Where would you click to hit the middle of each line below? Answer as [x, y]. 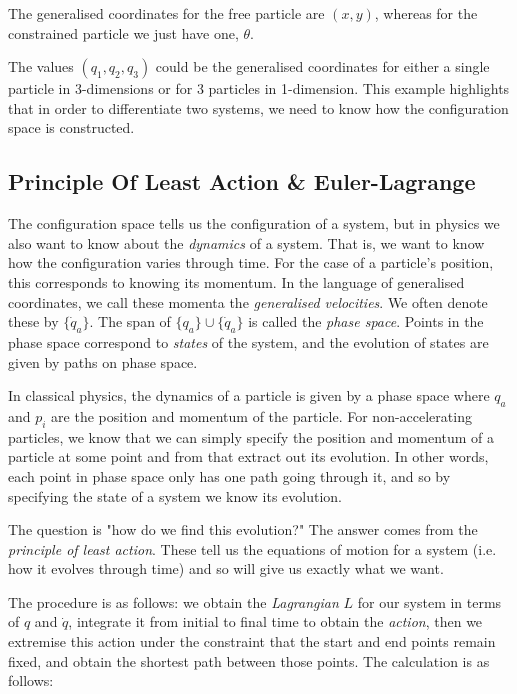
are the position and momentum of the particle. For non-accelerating [261, 415]
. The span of [130, 321]
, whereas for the [426, 13]
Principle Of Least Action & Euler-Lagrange [242, 181]
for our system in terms [429, 601]
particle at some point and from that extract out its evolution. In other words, [248, 456]
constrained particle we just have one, [123, 32]
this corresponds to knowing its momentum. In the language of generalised [236, 281]
